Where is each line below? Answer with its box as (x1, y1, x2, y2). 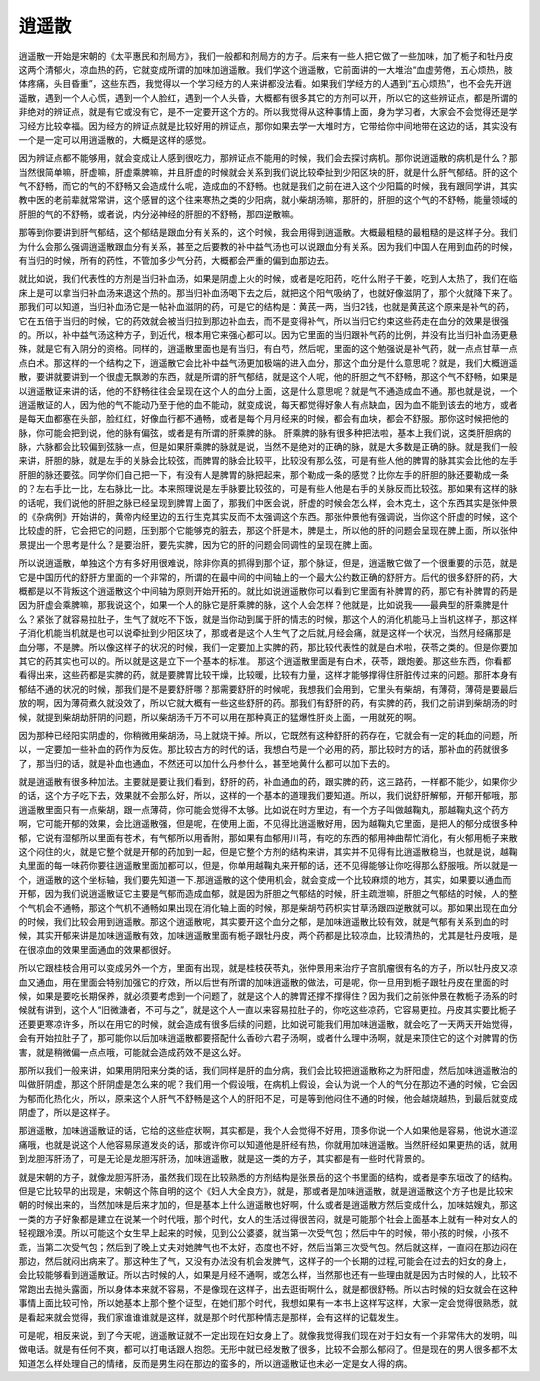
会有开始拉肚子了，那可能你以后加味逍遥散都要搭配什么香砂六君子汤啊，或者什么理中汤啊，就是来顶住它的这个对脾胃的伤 (18, 1032, 518, 1044)
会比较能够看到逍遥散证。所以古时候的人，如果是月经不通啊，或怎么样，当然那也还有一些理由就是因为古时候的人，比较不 (18, 1269, 518, 1281)
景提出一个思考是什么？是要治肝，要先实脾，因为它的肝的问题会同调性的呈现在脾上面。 (18, 538, 378, 550)
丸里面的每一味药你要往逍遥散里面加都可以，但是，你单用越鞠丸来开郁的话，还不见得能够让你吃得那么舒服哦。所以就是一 (18, 860, 518, 872)
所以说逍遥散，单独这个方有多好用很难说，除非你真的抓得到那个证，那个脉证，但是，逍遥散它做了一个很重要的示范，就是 (18, 557, 518, 569)
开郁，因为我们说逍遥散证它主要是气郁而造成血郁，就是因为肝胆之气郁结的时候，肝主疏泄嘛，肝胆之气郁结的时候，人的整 (18, 888, 518, 900)
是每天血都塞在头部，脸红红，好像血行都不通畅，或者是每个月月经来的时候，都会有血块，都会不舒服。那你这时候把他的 (18, 413, 509, 425)
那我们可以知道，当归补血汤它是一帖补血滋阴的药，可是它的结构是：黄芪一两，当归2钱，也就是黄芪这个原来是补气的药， (18, 301, 515, 313)
